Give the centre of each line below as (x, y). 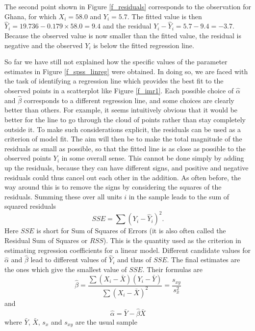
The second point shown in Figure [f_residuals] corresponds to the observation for (128, 6)
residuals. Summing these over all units (63, 196)
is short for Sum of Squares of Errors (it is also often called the (131, 231)
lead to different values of (69, 260)
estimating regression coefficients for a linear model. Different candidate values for (128, 250)
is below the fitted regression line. (144, 45)
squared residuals (30, 206)
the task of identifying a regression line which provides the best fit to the (114, 81)
